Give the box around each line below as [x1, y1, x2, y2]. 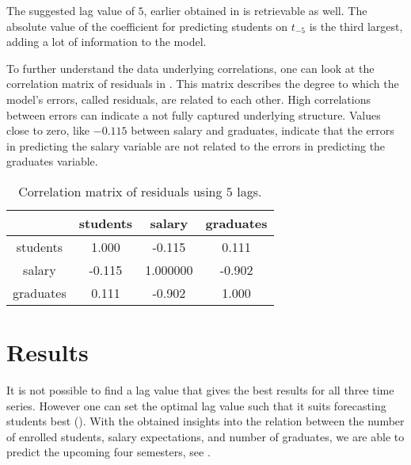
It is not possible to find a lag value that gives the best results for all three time [6, 382, 394, 398]
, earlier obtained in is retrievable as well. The [143, 2, 367, 18]
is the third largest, [309, 17, 403, 34]
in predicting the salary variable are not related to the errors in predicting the [6, 137, 386, 154]
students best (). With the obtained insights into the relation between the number [6, 413, 405, 429]
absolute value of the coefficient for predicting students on [6, 17, 287, 34]
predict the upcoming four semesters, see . [6, 444, 211, 460]
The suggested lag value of [6, 2, 135, 18]
